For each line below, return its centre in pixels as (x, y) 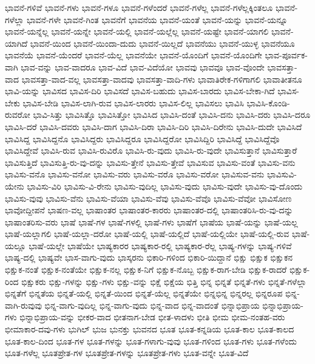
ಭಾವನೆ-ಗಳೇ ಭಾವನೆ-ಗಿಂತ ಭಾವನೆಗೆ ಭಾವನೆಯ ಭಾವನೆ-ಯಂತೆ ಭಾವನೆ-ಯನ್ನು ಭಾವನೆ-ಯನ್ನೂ (157, 19)
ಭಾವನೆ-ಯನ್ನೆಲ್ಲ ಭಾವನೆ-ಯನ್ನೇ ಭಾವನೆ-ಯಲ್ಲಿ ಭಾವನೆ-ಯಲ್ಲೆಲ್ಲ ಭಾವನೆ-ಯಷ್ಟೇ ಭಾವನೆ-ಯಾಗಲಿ (137, 31)
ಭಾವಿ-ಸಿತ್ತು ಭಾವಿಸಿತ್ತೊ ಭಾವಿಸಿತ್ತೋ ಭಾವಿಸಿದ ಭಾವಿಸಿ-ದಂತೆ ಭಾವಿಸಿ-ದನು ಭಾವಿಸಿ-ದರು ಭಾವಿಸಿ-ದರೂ (172, 115)
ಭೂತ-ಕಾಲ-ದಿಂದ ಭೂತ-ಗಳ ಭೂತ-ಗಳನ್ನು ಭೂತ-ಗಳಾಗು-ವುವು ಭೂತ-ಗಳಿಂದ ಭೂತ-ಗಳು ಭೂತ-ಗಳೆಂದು (151, 341)
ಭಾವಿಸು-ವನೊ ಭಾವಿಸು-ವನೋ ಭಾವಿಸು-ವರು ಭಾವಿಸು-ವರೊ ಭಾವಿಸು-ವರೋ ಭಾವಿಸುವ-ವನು (135, 174)
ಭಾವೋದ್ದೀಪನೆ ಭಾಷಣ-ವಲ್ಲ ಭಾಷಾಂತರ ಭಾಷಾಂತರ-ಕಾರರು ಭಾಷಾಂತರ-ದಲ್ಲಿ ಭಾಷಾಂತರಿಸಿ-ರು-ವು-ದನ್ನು (149, 210)
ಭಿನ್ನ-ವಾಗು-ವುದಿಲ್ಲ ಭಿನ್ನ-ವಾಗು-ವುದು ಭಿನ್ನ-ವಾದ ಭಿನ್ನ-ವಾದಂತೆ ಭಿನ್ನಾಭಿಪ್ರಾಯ (152, 305)
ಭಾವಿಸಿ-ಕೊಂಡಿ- (268, 102)
